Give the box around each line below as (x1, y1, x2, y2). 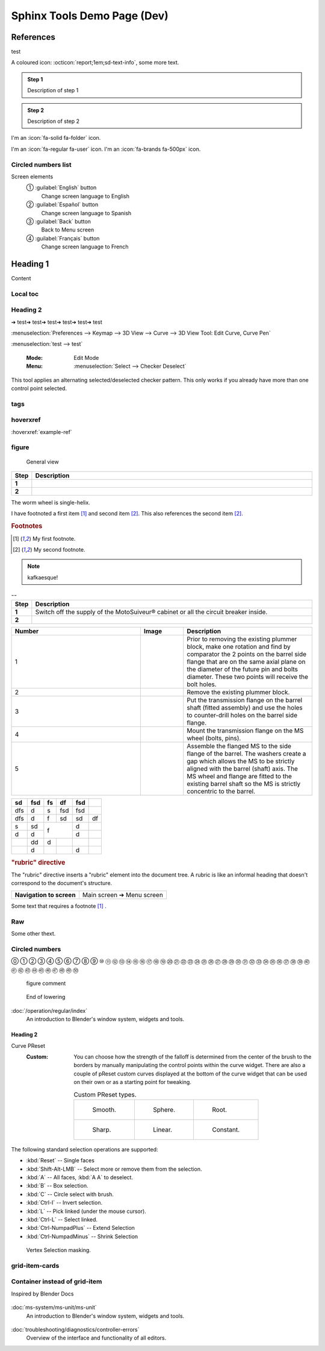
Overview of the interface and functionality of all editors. (26, 1334, 167, 1341)
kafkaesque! (27, 573, 58, 581)
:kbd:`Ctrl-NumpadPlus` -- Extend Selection (26, 1224, 135, 1232)
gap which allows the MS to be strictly (187, 757, 295, 766)
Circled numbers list (11, 160, 72, 169)
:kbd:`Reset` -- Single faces (26, 1157, 94, 1164)
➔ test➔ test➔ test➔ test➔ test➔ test (11, 318, 102, 326)
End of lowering (26, 994, 66, 1001)
